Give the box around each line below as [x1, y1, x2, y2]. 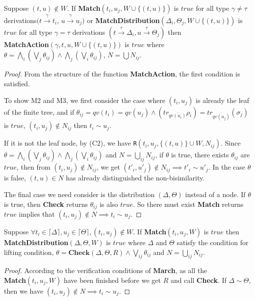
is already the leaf [196, 95, 250, 105]
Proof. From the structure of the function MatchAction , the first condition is [4, 69, 240, 79]
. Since [221, 138, 241, 148]
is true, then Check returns [4, 199, 88, 209]
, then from [16, 162, 51, 172]
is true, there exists [171, 150, 229, 160]
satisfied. [4, 78, 30, 88]
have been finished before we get [63, 275, 161, 285]
